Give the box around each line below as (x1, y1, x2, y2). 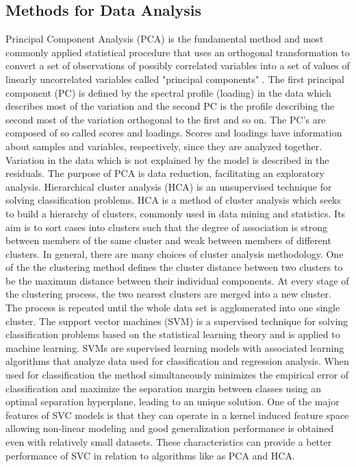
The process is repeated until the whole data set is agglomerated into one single (5, 300, 340, 315)
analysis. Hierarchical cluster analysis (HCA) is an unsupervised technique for (5, 179, 332, 193)
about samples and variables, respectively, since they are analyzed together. (5, 139, 322, 153)
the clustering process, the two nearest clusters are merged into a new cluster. (5, 287, 331, 301)
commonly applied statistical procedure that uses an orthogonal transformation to (5, 45, 350, 59)
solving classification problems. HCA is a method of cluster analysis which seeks (5, 193, 342, 207)
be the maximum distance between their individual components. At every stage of (5, 273, 349, 287)
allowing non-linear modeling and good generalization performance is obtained (5, 421, 334, 435)
